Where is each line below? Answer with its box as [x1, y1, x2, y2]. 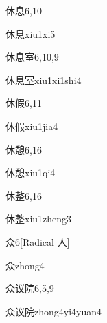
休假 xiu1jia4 [5, 118, 58, 133]
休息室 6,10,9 [5, 50, 59, 64]
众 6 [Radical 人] [5, 234, 70, 249]
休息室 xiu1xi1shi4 [5, 72, 82, 87]
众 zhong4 [5, 258, 45, 272]
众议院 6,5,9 [5, 281, 54, 295]
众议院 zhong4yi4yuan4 [5, 304, 102, 318]
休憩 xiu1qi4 [5, 165, 56, 180]
